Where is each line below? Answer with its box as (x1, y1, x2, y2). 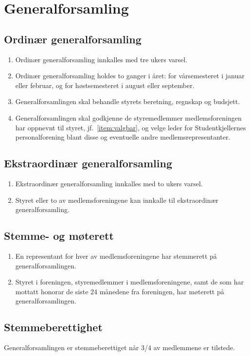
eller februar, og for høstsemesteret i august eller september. (15, 80, 195, 90)
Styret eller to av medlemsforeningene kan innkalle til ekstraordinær (15, 195, 219, 205)
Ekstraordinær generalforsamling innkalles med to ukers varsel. (15, 178, 203, 188)
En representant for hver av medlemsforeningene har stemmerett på (15, 250, 217, 261)
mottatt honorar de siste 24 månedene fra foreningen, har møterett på (15, 286, 224, 296)
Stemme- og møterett (4, 228, 114, 243)
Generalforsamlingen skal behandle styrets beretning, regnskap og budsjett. (15, 96, 240, 107)
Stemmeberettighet (4, 320, 103, 335)
